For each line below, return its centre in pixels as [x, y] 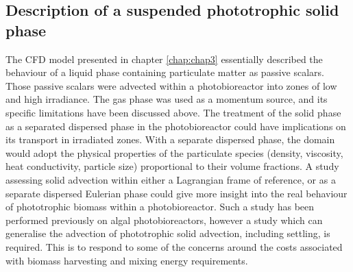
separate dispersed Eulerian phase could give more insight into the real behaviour [176, 193]
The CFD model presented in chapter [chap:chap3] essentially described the [164, 59]
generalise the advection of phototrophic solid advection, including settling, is [168, 233]
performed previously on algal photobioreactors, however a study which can [164, 220]
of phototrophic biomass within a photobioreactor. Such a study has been [160, 207]
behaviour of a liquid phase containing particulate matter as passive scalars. [165, 72]
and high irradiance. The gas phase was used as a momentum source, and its [167, 99]
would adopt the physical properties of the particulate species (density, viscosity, [174, 152]
